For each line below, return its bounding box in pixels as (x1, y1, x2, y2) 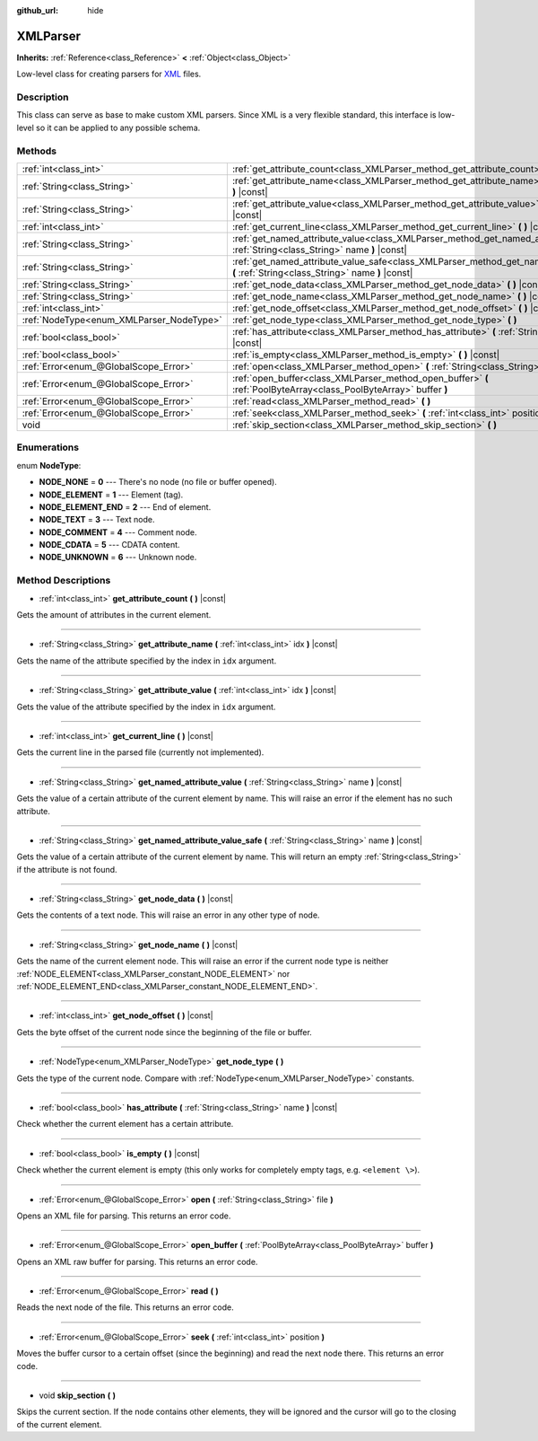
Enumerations (16, 441, 80, 453)
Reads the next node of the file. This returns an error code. (16, 1302, 234, 1313)
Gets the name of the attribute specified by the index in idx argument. (16, 655, 277, 666)
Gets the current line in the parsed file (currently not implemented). (16, 747, 265, 758)
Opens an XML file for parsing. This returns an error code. (16, 1210, 231, 1221)
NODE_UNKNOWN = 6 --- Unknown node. (39, 552, 197, 563)
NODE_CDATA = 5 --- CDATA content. (39, 540, 180, 550)
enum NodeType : (16, 460, 82, 470)
